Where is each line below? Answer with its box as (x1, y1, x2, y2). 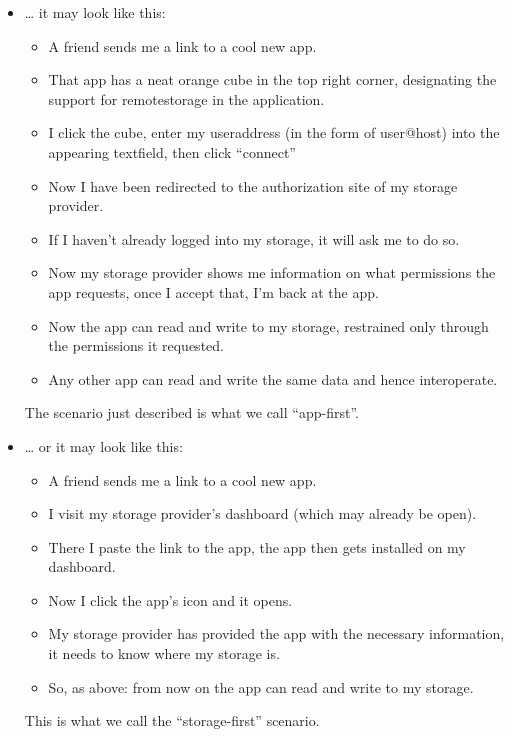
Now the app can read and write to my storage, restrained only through (48, 315, 489, 336)
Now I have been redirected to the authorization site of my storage (48, 175, 458, 196)
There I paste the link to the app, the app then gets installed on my (48, 536, 466, 557)
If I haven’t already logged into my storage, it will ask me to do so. (48, 228, 460, 249)
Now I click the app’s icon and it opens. (48, 589, 293, 610)
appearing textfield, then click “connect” (48, 141, 296, 162)
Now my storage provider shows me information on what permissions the (48, 262, 496, 283)
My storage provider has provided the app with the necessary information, (48, 623, 505, 644)
